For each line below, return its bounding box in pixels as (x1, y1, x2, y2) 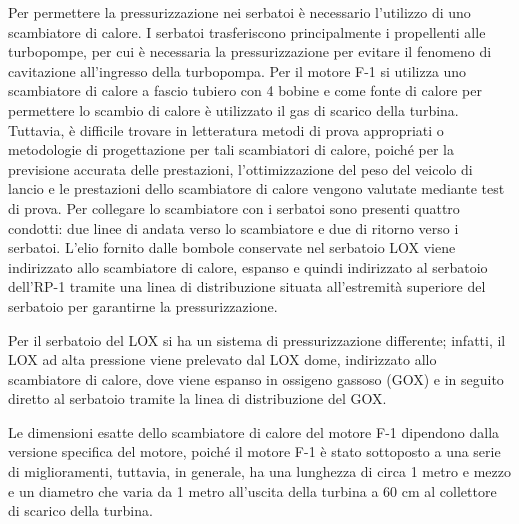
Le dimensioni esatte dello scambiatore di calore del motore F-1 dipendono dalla (8, 421, 500, 442)
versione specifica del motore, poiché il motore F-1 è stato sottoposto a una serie (8, 441, 501, 462)
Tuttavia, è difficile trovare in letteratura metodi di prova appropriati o (8, 119, 444, 140)
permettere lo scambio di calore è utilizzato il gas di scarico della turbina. (8, 99, 459, 120)
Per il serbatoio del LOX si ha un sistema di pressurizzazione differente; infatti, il (8, 329, 506, 350)
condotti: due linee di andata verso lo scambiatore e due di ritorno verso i (8, 217, 459, 238)
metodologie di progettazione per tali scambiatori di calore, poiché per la (8, 139, 454, 160)
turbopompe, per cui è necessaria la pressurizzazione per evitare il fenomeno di (8, 41, 492, 62)
